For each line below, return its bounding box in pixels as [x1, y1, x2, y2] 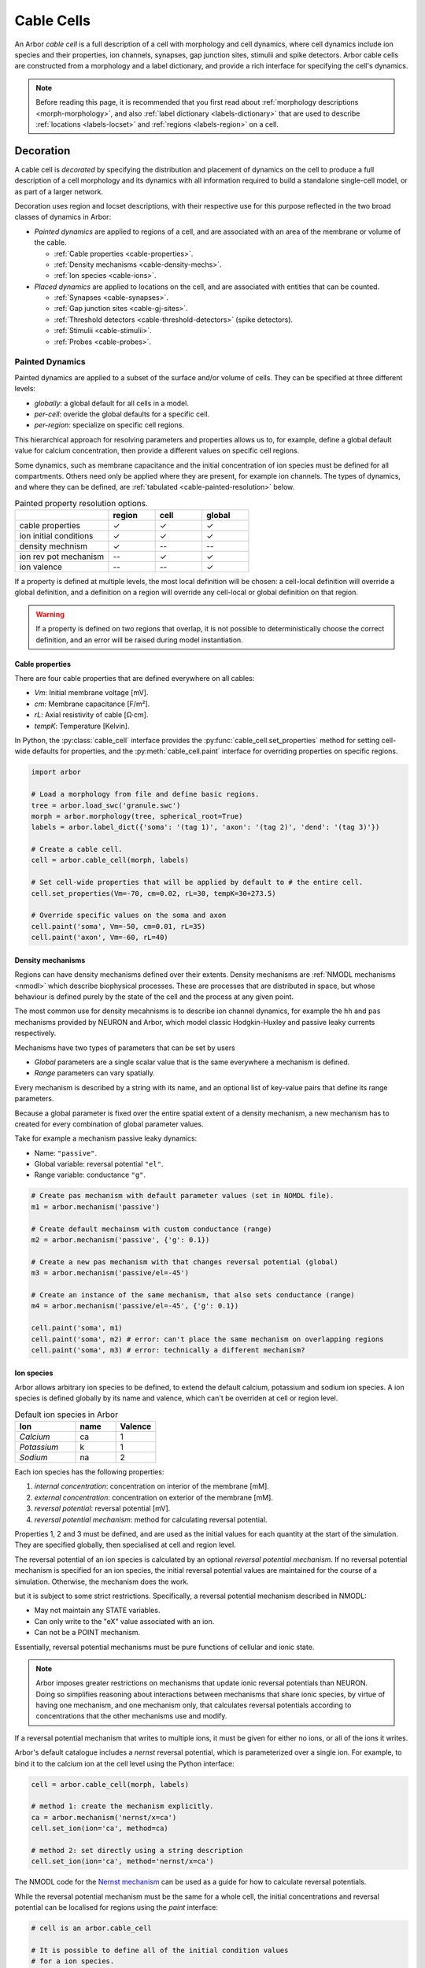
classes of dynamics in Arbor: [14, 213, 112, 222]
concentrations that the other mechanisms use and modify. [35, 1711, 227, 1721]
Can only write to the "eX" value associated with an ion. [34, 1616, 215, 1626]
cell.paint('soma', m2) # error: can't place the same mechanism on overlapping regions [31, 1334, 385, 1344]
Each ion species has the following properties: [14, 1467, 164, 1477]
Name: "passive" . [34, 1148, 98, 1157]
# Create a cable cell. [31, 845, 124, 854]
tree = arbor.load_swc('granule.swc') [31, 801, 181, 810]
